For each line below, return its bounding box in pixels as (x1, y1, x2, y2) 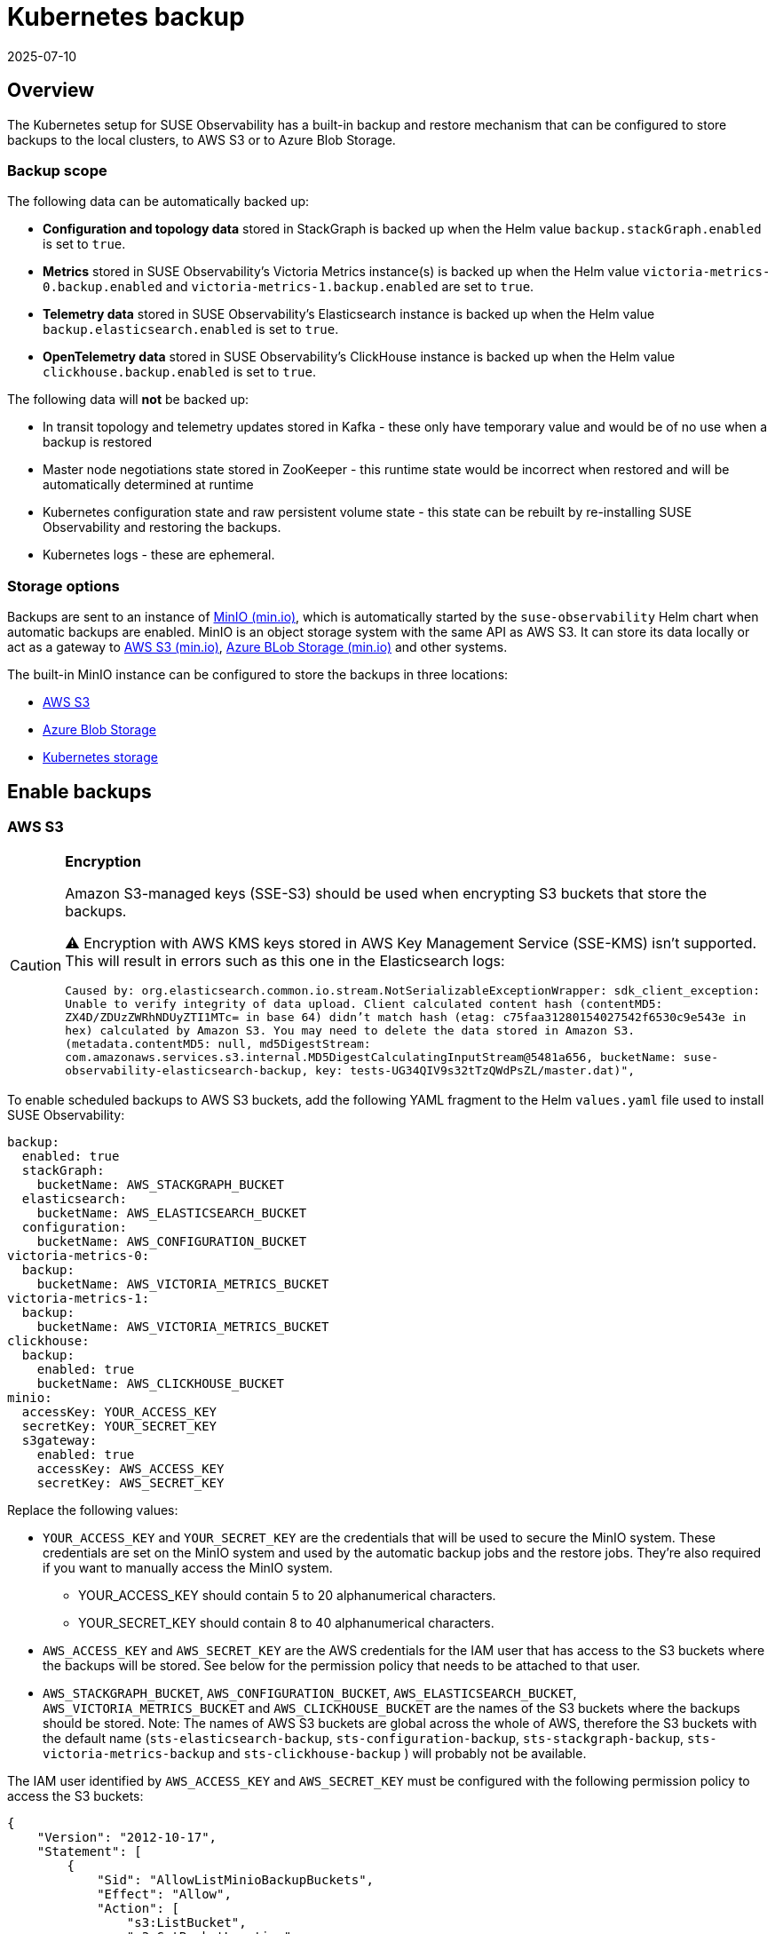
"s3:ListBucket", (126, 1915, 247, 1930)
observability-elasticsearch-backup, (65, 1064, 309, 1078)
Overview (7, 79, 95, 102)
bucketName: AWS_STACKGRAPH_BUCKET (36, 1177, 284, 1193)
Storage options (7, 576, 120, 595)
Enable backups (7, 780, 152, 803)
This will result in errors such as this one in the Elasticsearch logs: (65, 952, 505, 971)
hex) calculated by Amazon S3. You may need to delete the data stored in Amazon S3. (65, 1024, 636, 1038)
